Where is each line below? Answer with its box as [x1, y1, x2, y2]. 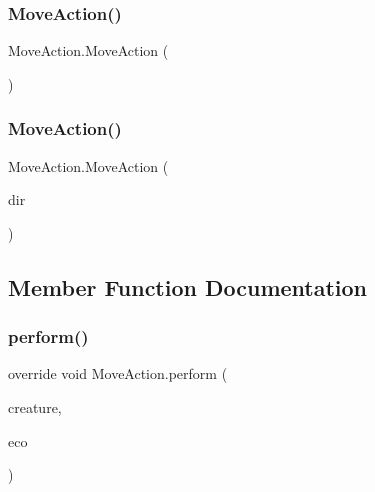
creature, [8, 397, 62, 417]
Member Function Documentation [8, 271, 368, 302]
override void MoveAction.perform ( [8, 363, 228, 384]
